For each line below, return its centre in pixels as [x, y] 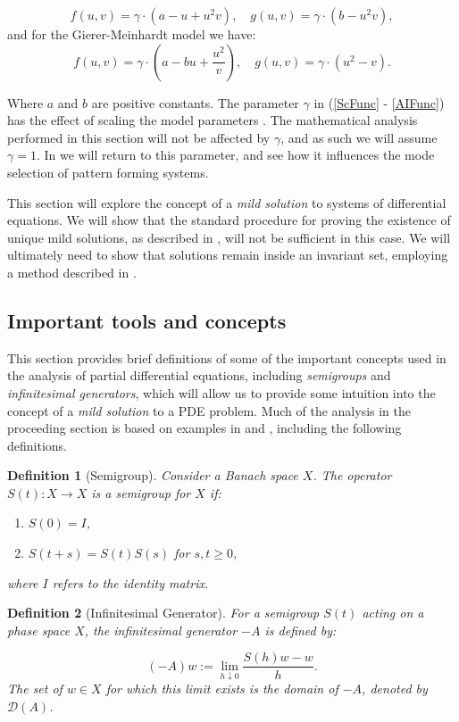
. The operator [352, 475]
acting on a [393, 613]
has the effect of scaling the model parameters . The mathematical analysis [213, 120]
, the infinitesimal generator [161, 630]
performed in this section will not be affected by [139, 137]
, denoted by [395, 689]
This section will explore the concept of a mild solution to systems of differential [227, 202]
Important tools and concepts [147, 320]
